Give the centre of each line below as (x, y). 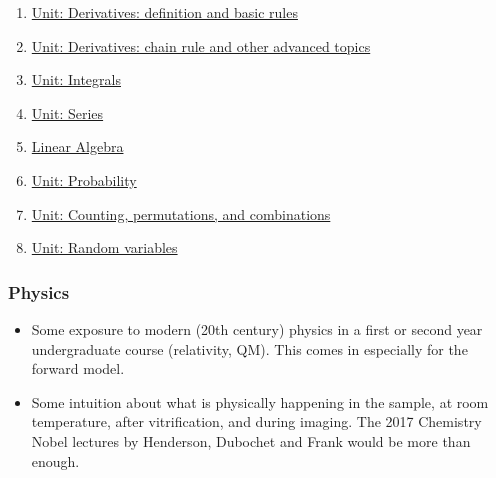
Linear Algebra (77, 146)
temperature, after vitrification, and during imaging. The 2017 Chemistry (256, 421)
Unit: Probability (84, 179)
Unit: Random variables (104, 247)
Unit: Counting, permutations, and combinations (181, 213)
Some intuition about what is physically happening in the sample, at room (260, 401)
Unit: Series (67, 112)
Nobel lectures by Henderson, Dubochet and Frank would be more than (251, 440)
